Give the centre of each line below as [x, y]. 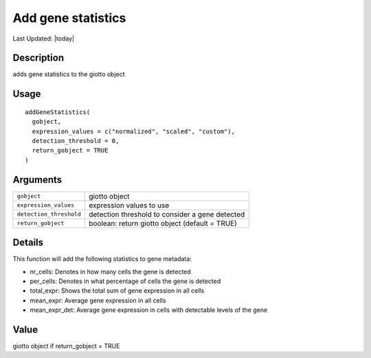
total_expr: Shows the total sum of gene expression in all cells [117, 291]
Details [28, 243]
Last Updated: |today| [44, 38]
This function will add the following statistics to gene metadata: [102, 259]
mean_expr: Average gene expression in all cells [98, 300]
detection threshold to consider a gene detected [167, 214]
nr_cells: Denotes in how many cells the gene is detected [111, 271]
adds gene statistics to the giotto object [69, 74]
